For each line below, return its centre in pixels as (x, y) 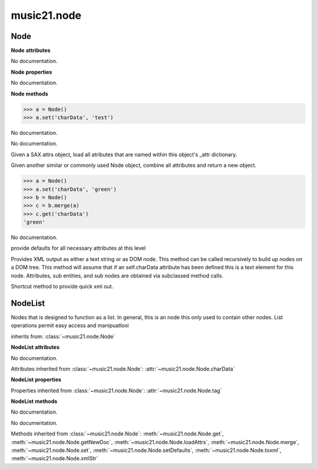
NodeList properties (36, 379)
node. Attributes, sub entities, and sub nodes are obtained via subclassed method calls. (117, 275)
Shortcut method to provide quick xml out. (62, 286)
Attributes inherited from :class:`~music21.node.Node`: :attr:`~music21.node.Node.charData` (123, 369)
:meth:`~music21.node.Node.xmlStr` (54, 458)
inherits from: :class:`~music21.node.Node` (63, 336)
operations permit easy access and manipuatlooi (70, 326)
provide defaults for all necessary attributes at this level (78, 248)
